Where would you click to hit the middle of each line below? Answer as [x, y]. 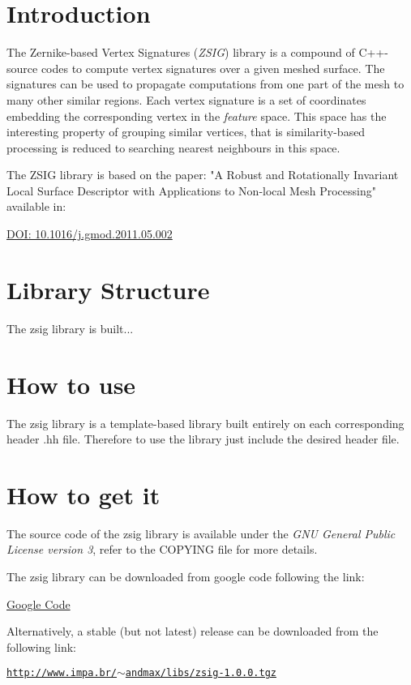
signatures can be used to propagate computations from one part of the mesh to [205, 84]
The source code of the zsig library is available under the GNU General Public [201, 533]
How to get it [83, 494]
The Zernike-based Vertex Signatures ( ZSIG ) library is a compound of [181, 52]
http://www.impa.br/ [62, 673]
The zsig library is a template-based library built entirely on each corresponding [205, 423]
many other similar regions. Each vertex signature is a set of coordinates [186, 99]
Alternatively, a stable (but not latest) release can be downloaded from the [193, 631]
